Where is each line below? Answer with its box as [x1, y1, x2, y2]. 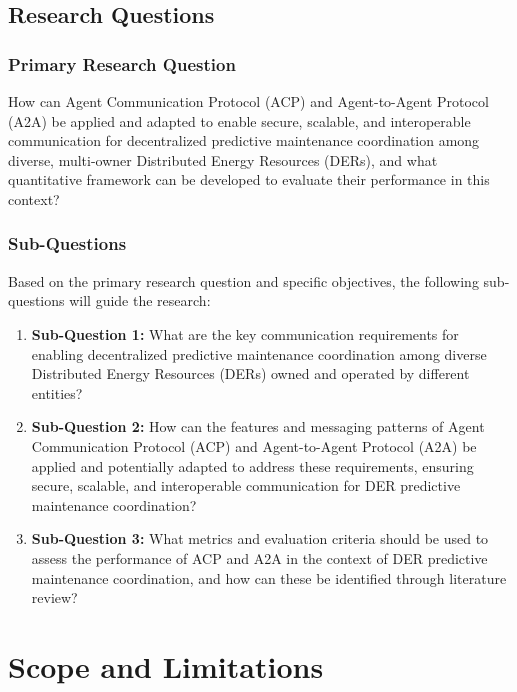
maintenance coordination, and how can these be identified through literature [31, 567, 507, 588]
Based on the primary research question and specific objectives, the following [8, 270, 479, 291]
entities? [31, 382, 83, 403]
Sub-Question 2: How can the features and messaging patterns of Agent [31, 416, 485, 437]
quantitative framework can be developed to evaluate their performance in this [8, 169, 490, 190]
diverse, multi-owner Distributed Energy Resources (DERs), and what [8, 149, 438, 170]
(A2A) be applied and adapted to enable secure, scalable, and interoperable [8, 110, 471, 131]
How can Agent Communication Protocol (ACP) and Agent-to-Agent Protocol [8, 91, 489, 111]
